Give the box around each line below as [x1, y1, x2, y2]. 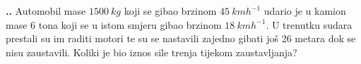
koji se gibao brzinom [124, 4, 217, 18]
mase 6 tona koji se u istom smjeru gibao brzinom [6, 17, 222, 32]
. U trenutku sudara [266, 17, 353, 32]
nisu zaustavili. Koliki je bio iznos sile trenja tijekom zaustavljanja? [6, 44, 297, 59]
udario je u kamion [264, 4, 346, 18]
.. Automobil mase [6, 4, 86, 18]
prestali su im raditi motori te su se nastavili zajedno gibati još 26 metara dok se [6, 31, 356, 46]
